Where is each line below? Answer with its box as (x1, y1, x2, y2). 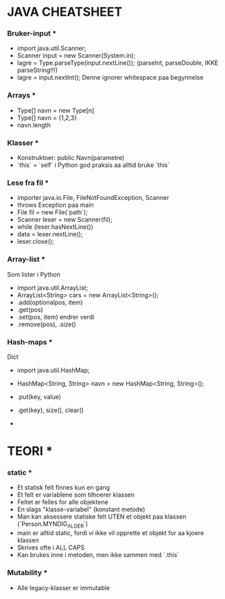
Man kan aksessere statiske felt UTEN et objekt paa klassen (16, 512, 187, 521)
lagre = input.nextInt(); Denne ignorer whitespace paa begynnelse (16, 74, 204, 82)
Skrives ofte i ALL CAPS (16, 543, 85, 552)
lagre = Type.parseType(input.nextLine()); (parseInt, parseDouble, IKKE (16, 59, 219, 67)
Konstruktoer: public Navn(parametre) (16, 154, 125, 162)
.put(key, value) (16, 392, 62, 400)
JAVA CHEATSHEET (7, 4, 123, 20)
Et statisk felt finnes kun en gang (16, 484, 110, 492)
